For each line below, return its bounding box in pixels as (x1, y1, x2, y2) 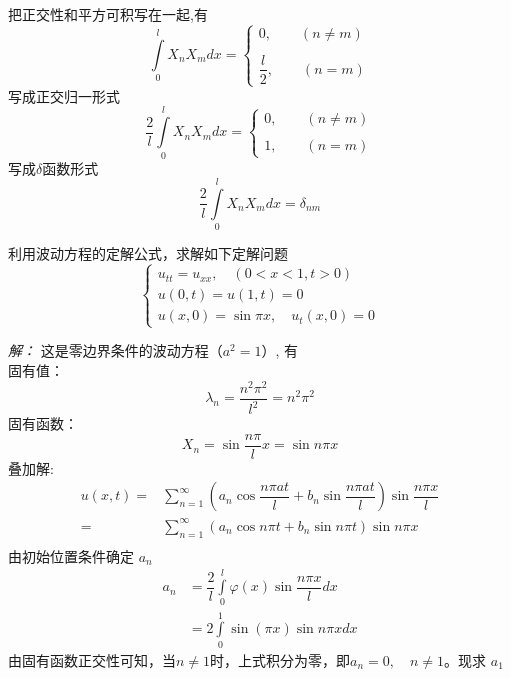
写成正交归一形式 (8, 85, 120, 106)
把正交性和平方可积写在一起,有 (8, 3, 208, 24)
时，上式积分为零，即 (210, 649, 351, 670)
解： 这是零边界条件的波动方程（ (8, 340, 223, 361)
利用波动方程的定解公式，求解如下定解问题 (8, 243, 288, 264)
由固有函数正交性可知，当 (8, 649, 176, 670)
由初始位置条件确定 (8, 545, 134, 566)
